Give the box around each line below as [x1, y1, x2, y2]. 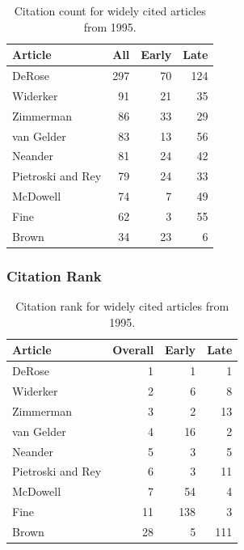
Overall [112, 341, 154, 358]
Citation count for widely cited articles [14, 2, 206, 19]
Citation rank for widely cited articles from [15, 298, 229, 315]
